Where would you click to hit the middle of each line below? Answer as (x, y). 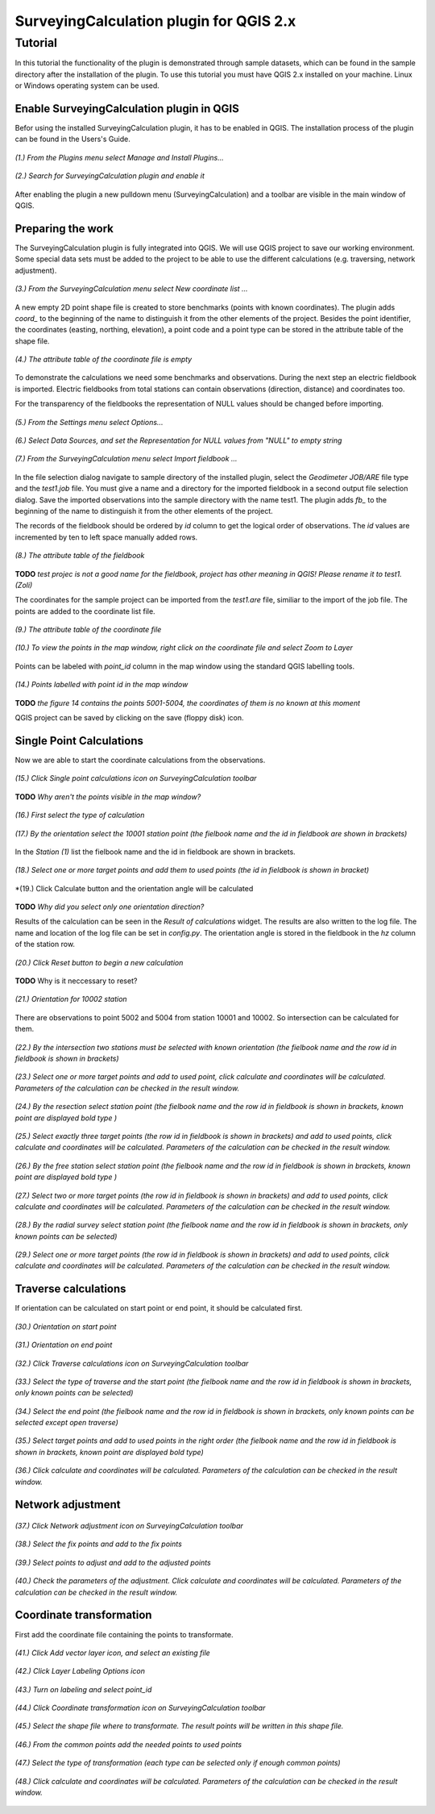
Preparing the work (64, 229)
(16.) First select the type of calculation (80, 815)
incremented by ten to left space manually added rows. (106, 537)
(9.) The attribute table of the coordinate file (88, 630)
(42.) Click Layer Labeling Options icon (80, 1671)
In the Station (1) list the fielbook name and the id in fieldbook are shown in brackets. (155, 852)
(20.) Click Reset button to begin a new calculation (99, 962)
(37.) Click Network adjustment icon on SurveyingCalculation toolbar (129, 1526)
